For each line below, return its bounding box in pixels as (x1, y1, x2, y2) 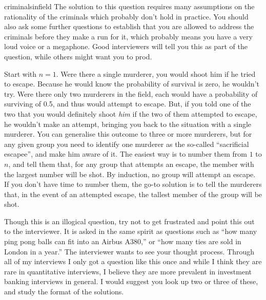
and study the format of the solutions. (4, 286, 124, 297)
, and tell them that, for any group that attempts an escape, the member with (8, 158, 254, 169)
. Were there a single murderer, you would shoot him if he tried (56, 68, 256, 79)
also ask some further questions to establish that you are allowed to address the (4, 21, 254, 32)
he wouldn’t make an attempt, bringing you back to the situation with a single (4, 118, 252, 129)
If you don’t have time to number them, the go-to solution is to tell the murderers (4, 179, 262, 189)
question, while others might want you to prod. (4, 51, 152, 61)
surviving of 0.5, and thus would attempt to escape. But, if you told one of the (4, 98, 251, 109)
